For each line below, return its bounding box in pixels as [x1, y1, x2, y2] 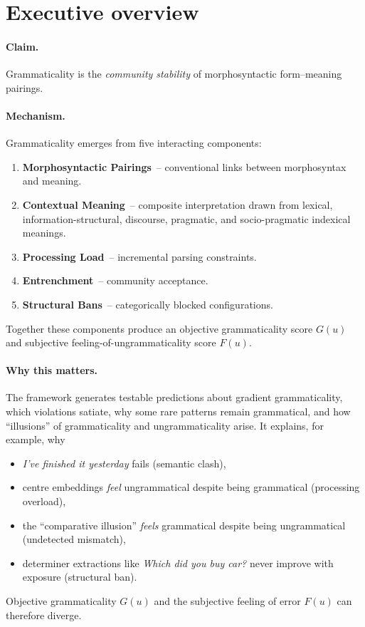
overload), [22, 494, 66, 509]
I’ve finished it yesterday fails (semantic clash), [22, 455, 226, 470]
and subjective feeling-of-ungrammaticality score [6, 335, 216, 350]
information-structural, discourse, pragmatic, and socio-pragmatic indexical [22, 211, 351, 226]
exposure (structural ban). [22, 569, 137, 584]
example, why [6, 432, 65, 447]
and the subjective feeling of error [154, 594, 301, 608]
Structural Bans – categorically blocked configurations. [22, 296, 273, 311]
